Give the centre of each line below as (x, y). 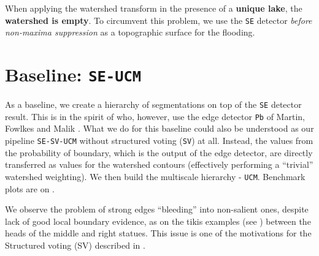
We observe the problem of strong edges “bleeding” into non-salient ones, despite (157, 209)
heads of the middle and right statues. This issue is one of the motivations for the (158, 233)
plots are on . (30, 188)
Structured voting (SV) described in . (75, 245)
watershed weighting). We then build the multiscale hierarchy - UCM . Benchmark (155, 176)
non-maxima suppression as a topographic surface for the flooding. (130, 32)
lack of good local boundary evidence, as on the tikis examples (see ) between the (158, 221)
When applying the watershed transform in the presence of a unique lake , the (154, 8)
